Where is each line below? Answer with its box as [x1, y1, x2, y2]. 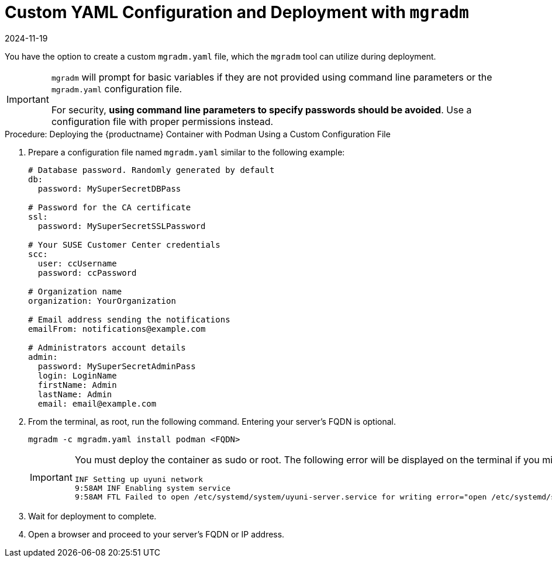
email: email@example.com [37, 398, 157, 408]
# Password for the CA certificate [28, 202, 191, 212]
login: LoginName [37, 370, 117, 380]
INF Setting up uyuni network [74, 474, 203, 484]
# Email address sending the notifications [28, 314, 230, 324]
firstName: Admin [37, 380, 117, 390]
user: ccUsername [37, 258, 117, 268]
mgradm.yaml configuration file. [51, 82, 182, 95]
